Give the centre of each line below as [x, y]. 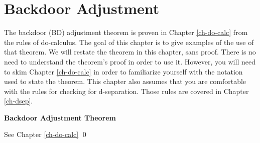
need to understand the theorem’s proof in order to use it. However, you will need [130, 61]
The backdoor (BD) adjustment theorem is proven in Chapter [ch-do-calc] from [126, 32]
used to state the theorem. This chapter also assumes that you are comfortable [125, 81]
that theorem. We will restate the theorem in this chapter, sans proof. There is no [130, 52]
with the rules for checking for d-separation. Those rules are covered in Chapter [126, 91]
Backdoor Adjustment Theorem [60, 117]
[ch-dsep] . [19, 101]
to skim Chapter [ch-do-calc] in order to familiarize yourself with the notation [123, 71]
